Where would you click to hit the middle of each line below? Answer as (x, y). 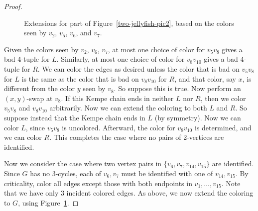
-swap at (40, 98)
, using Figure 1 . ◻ (48, 202)
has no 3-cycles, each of (66, 173)
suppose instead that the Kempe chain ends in (75, 117)
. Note (231, 183)
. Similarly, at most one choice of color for (121, 59)
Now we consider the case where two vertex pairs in (83, 163)
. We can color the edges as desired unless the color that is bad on (138, 68)
